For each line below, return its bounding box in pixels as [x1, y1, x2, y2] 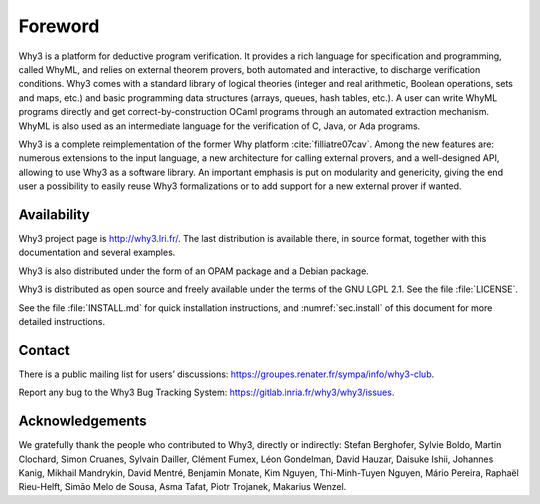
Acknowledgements [18, 413, 147, 430]
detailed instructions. [18, 315, 105, 327]
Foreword [18, 15, 100, 37]
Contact [18, 341, 70, 359]
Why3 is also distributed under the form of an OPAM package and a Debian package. [18, 265, 369, 277]
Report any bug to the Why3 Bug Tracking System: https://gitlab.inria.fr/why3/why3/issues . [18, 386, 395, 399]
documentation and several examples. [18, 246, 176, 259]
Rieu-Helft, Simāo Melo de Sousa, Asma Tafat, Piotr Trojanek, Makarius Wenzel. [18, 481, 347, 493]
